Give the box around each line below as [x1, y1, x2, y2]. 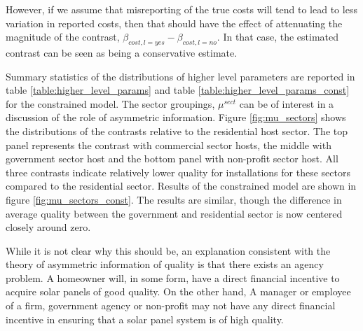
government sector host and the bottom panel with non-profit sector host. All [6, 151, 338, 166]
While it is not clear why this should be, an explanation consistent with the [6, 243, 331, 258]
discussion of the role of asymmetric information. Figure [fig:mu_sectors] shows [6, 110, 346, 125]
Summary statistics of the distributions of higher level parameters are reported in [6, 69, 355, 83]
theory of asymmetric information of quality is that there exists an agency [6, 257, 324, 272]
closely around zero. [6, 220, 91, 234]
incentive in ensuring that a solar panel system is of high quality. [6, 311, 284, 326]
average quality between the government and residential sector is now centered [6, 206, 343, 220]
